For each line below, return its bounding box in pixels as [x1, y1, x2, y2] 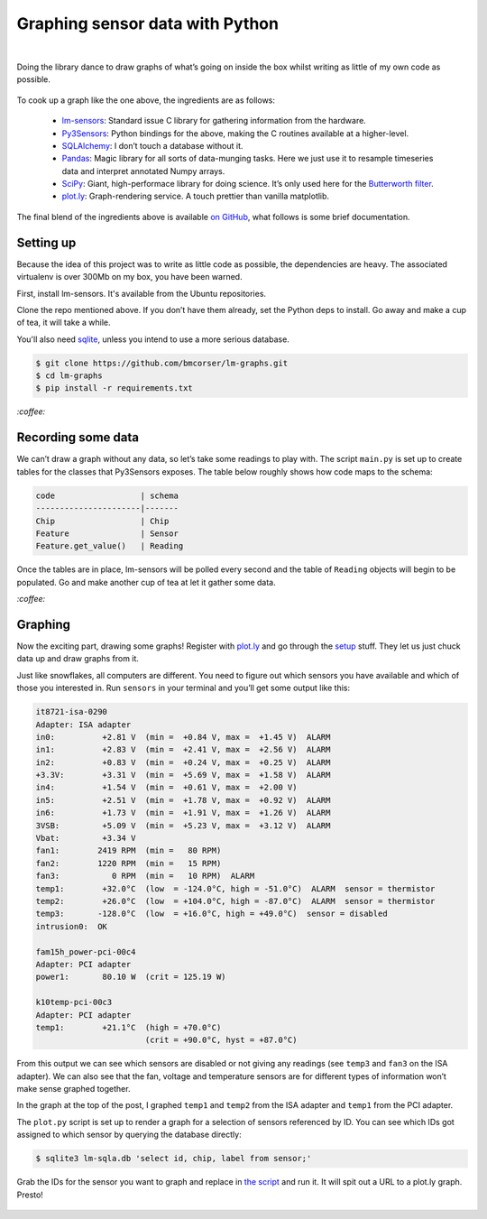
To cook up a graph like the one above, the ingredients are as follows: [16, 95, 275, 106]
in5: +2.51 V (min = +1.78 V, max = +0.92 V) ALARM [35, 795, 331, 805]
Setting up [16, 235, 77, 250]
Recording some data [16, 429, 140, 446]
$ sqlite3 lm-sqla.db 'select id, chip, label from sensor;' [35, 1153, 312, 1164]
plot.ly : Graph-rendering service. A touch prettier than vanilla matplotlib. [61, 190, 329, 202]
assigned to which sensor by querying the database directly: [16, 1129, 243, 1141]
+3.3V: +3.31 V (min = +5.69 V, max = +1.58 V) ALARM [35, 770, 331, 780]
